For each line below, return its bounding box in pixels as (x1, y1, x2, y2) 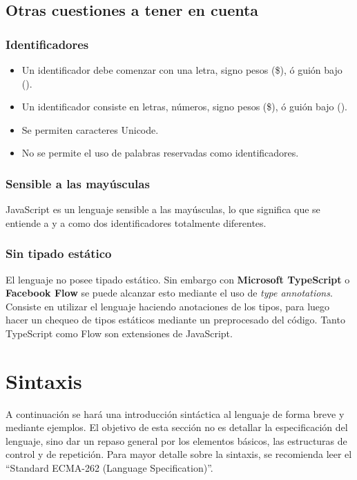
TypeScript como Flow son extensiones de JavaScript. (6, 326, 233, 340)
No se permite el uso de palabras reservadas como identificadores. (21, 146, 299, 160)
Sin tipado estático (6, 245, 112, 262)
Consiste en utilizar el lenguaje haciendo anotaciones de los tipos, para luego (6, 299, 330, 313)
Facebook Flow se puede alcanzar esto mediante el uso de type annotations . (6, 286, 333, 300)
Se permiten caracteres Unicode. (21, 122, 159, 137)
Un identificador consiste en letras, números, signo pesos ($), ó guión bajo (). (21, 99, 348, 114)
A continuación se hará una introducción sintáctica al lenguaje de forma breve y (6, 406, 345, 421)
